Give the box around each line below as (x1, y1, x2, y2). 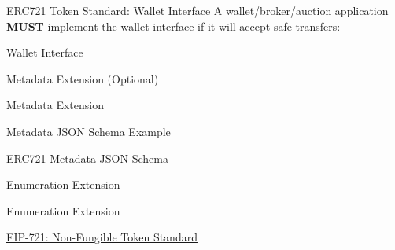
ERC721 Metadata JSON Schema (6, 149, 168, 166)
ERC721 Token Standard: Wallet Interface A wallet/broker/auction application (6, 2, 389, 18)
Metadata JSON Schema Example (6, 123, 171, 139)
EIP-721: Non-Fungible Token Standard (6, 229, 197, 245)
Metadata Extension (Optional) (6, 70, 159, 86)
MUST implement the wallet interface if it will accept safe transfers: (6, 17, 341, 34)
